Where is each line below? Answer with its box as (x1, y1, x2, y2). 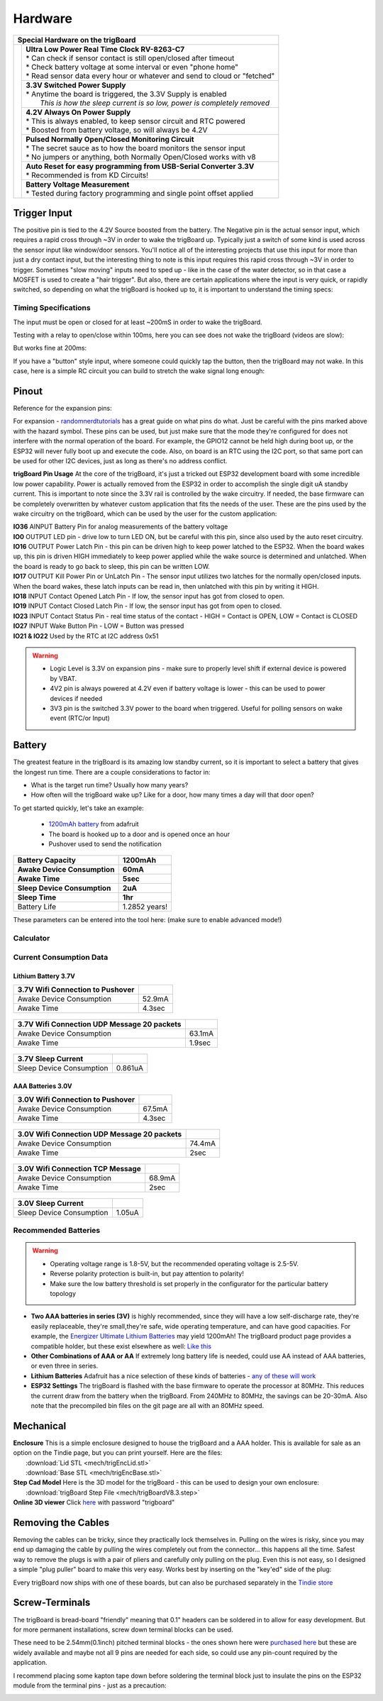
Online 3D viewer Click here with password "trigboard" (13, 1498, 175, 1507)
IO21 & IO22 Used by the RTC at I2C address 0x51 (13, 631, 159, 640)
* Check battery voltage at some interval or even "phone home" (26, 62, 239, 72)
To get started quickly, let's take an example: (13, 804, 145, 812)
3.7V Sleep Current (17, 1053, 84, 1063)
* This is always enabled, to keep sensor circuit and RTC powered (26, 116, 245, 126)
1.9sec (189, 1038, 211, 1048)
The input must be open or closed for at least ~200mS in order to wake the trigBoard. (13, 318, 262, 326)
